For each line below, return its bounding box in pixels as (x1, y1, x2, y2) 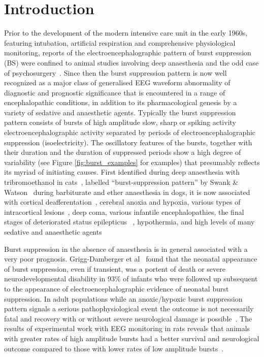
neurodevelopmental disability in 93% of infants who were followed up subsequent (4, 273, 258, 284)
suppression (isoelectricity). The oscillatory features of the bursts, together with (4, 137, 252, 147)
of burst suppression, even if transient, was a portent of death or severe (4, 263, 225, 274)
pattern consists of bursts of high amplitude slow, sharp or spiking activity (4, 117, 236, 127)
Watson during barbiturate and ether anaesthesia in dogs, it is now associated (4, 186, 250, 197)
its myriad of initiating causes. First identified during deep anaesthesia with (4, 167, 240, 177)
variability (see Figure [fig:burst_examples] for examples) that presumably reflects (4, 156, 260, 167)
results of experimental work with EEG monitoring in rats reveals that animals (4, 323, 250, 334)
